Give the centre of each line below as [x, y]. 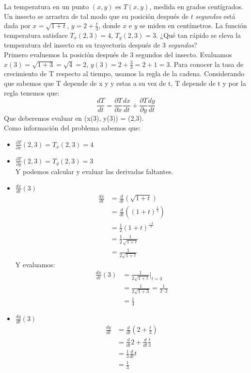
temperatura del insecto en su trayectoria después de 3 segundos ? [101, 45]
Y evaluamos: [35, 264]
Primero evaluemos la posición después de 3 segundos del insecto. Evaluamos [118, 55]
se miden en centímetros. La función [193, 25]
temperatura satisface [36, 35]
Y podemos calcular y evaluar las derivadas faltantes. [94, 171]
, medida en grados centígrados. [196, 6]
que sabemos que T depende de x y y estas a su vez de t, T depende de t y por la [125, 83]
